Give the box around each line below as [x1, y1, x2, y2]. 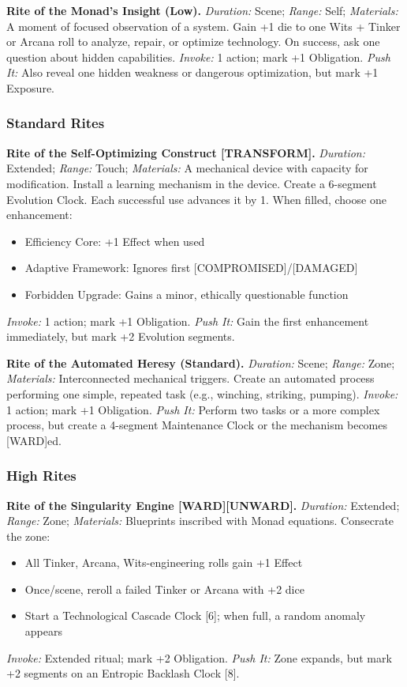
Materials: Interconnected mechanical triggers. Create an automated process [6, 370, 375, 387]
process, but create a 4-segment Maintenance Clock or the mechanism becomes [6, 417, 388, 433]
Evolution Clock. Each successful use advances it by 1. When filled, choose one [6, 191, 386, 207]
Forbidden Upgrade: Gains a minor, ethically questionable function [24, 285, 349, 302]
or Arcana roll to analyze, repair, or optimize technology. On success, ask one [6, 33, 380, 50]
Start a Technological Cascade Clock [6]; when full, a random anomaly [24, 607, 366, 624]
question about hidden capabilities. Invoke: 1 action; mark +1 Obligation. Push [6, 48, 390, 65]
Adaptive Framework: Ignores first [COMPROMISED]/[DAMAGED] [24, 259, 358, 276]
